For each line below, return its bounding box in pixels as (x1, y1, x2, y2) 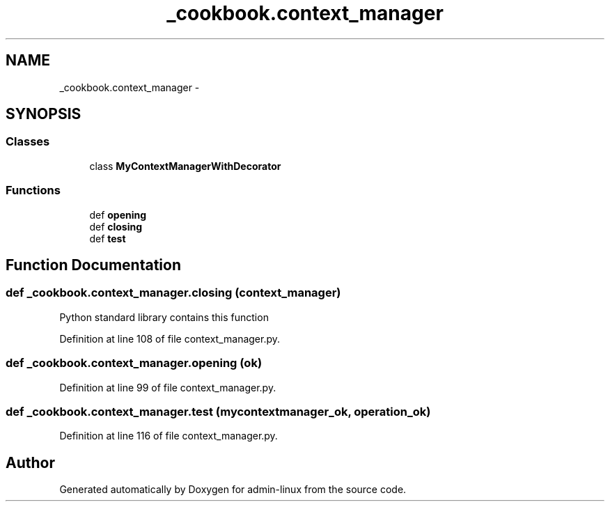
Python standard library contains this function (59, 311, 269, 323)
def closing (89, 220, 143, 233)
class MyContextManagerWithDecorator (89, 159, 281, 172)
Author (6, 453, 55, 471)
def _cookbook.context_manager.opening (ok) (6, 356, 263, 370)
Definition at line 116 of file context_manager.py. (59, 430, 278, 442)
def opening (89, 208, 147, 221)
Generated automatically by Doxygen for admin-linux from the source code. (59, 483, 407, 496)
